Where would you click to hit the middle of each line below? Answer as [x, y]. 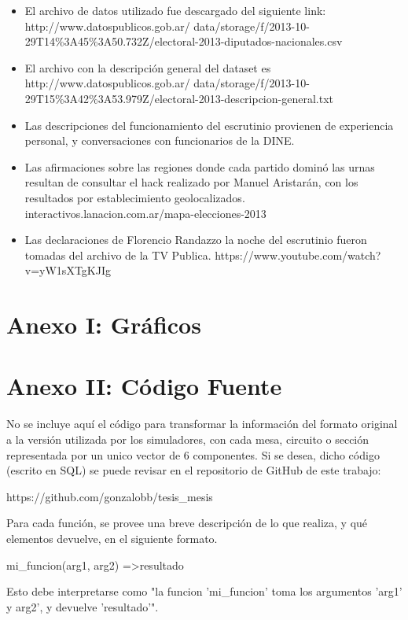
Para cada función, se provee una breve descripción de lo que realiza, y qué [187, 523]
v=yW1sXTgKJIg [68, 270]
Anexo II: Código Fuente [144, 386]
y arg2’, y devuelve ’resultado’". [83, 606]
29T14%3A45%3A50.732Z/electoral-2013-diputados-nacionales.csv [184, 41]
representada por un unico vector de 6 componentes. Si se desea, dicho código [193, 454]
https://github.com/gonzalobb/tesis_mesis [110, 496]
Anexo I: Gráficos [104, 325]
